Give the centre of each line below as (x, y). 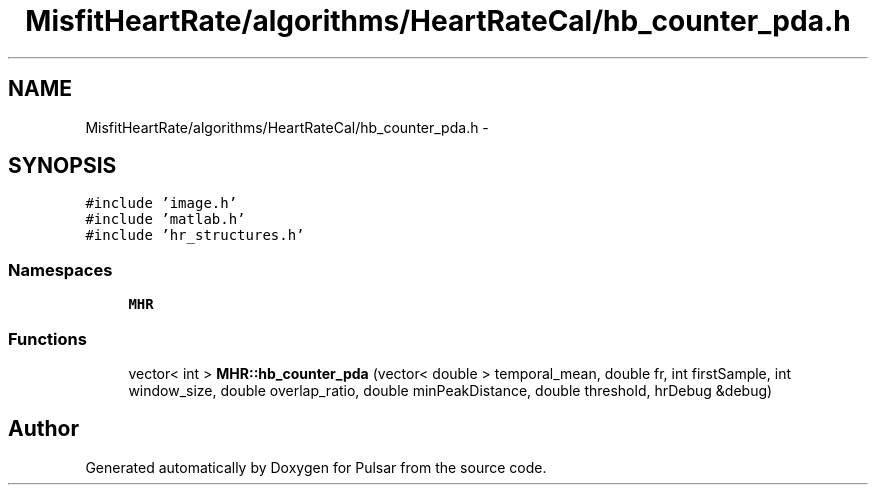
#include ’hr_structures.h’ (195, 235)
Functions (47, 338)
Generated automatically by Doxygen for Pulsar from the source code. (316, 467)
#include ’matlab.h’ (165, 219)
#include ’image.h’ (161, 203)
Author (43, 429)
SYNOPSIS (62, 166)
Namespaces (60, 269)
